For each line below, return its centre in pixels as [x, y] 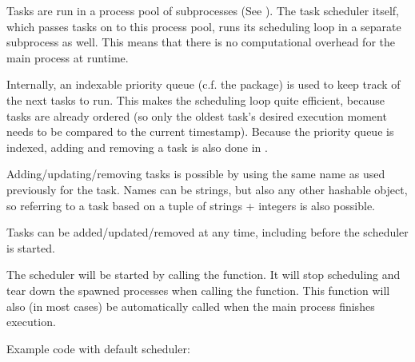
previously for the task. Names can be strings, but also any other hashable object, [207, 189]
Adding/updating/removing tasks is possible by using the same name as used [196, 174]
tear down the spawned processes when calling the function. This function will [198, 290]
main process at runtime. [68, 57]
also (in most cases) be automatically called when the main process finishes [191, 306]
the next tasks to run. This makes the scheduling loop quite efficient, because [196, 99]
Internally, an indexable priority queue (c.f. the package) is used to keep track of [204, 84]
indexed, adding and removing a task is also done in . [137, 147]
